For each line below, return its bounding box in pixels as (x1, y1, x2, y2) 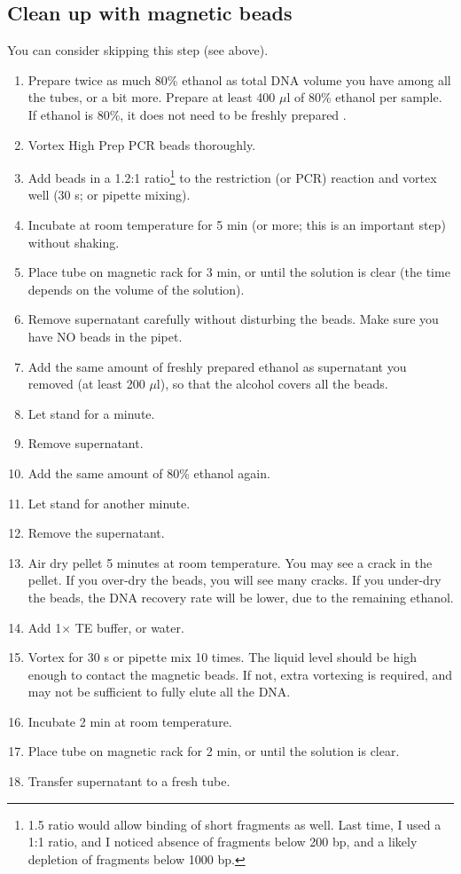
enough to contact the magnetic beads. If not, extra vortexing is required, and (27, 665, 453, 683)
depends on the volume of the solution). (27, 280, 245, 298)
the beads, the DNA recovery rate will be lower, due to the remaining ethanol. (27, 587, 454, 606)
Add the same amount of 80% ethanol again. (27, 463, 270, 482)
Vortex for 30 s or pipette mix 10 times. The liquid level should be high (27, 648, 418, 666)
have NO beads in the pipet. (27, 327, 183, 345)
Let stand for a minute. (27, 404, 155, 422)
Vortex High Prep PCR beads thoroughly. (27, 135, 256, 154)
